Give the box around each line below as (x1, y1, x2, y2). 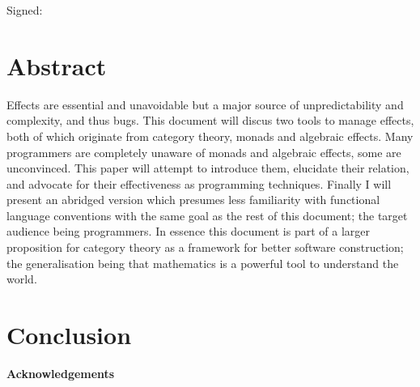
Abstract (6, 49, 107, 82)
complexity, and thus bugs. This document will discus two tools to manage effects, (6, 112, 414, 129)
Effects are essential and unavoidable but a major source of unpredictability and (6, 96, 404, 113)
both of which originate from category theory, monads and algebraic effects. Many (6, 127, 414, 144)
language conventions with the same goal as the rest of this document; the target (6, 206, 408, 223)
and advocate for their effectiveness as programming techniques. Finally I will (6, 175, 392, 192)
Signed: (6, 2, 43, 18)
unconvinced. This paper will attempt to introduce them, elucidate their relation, (6, 159, 409, 176)
